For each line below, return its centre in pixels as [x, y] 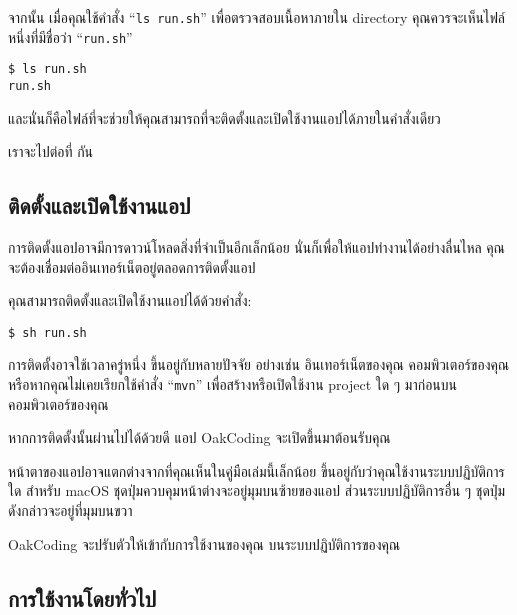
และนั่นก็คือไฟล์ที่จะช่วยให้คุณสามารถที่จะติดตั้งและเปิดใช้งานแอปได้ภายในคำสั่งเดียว [224, 117]
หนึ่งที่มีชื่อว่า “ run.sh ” [70, 36]
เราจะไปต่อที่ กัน [51, 151]
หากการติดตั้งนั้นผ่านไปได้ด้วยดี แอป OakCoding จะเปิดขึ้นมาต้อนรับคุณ [199, 437]
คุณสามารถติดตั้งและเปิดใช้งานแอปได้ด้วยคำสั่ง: [130, 300]
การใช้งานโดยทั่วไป [82, 597]
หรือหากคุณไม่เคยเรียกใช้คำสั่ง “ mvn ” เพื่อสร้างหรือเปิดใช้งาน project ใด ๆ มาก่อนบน [232, 384]
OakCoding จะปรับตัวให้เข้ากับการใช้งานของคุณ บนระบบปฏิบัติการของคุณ [204, 543]
